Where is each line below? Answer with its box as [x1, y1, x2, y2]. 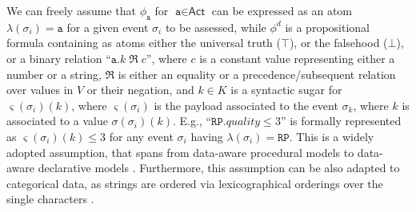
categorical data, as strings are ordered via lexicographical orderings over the [6, 175, 383, 191]
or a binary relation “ [6, 49, 111, 66]
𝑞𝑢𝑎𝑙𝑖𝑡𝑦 [226, 116, 261, 128]
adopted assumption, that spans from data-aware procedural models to [6, 143, 354, 160]
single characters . [6, 190, 94, 207]
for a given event [66, 18, 149, 35]
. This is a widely [289, 128, 374, 144]
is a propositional [285, 18, 370, 35]
